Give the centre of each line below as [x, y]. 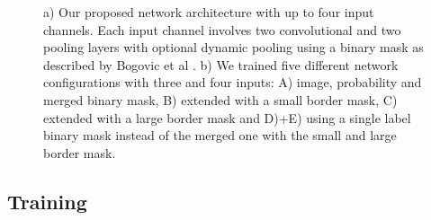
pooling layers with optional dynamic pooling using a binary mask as [233, 47]
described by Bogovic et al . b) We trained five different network [221, 64]
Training [47, 201]
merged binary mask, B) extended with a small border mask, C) [220, 99]
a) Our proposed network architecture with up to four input [209, 12]
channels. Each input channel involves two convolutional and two [222, 29]
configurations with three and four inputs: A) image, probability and [233, 82]
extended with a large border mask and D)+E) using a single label [227, 117]
